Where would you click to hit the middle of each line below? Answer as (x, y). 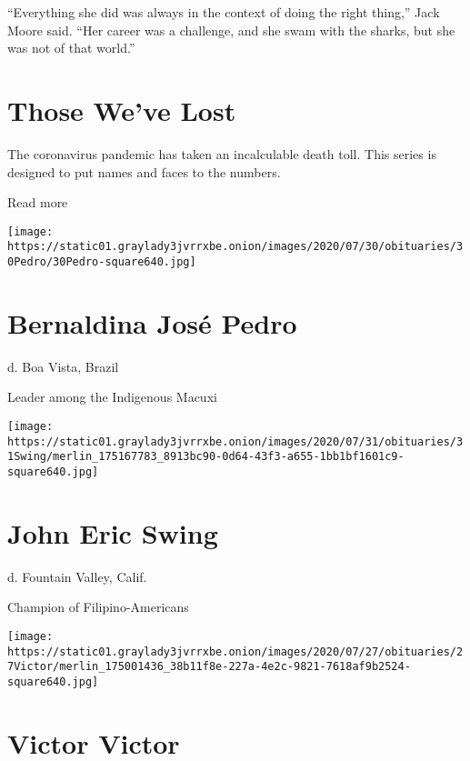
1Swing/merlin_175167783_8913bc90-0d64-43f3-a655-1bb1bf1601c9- (206, 457)
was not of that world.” (71, 48)
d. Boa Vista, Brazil (63, 366)
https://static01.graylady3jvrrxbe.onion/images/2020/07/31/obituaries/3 (235, 441)
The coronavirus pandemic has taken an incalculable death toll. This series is (222, 153)
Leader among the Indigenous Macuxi (112, 397)
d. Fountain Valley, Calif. (77, 576)
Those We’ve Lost (122, 110)
